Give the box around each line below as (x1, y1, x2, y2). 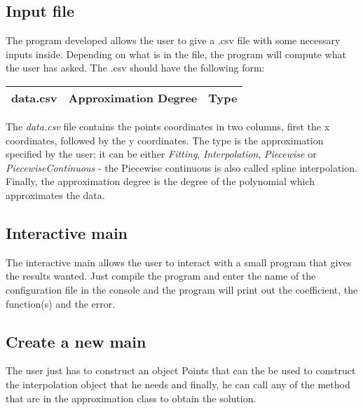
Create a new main (6, 330, 146, 352)
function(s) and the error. (6, 296, 116, 310)
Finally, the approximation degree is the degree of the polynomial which (6, 174, 315, 189)
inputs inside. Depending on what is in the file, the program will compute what (6, 46, 346, 61)
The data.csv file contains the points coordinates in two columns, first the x (6, 118, 330, 133)
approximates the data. (6, 187, 105, 202)
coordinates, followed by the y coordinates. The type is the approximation (6, 132, 324, 147)
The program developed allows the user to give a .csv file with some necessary (6, 33, 341, 48)
